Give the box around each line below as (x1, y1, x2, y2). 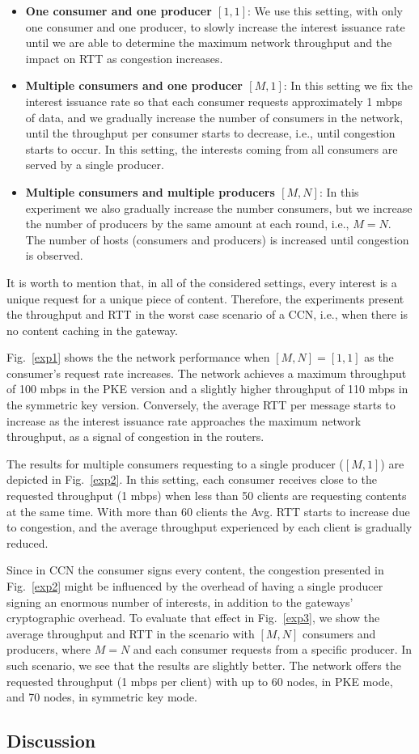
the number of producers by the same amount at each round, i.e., (25, 215, 349, 232)
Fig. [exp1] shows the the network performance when (6, 349, 270, 366)
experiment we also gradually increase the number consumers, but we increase (25, 199, 413, 216)
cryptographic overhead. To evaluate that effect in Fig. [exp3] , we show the (6, 609, 380, 626)
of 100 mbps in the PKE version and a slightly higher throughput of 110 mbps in (6, 380, 408, 397)
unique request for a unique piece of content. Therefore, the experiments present (6, 290, 404, 307)
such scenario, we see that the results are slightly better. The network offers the (6, 656, 401, 673)
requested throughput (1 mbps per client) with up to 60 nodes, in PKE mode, (6, 672, 393, 689)
